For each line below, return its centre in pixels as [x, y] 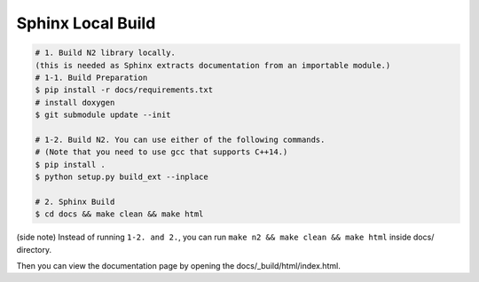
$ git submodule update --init [103, 115]
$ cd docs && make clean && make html [119, 214]
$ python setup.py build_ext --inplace [122, 177]
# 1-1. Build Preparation [91, 77]
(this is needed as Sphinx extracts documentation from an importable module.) [213, 65]
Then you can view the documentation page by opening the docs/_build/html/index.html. [178, 265]
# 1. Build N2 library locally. [106, 53]
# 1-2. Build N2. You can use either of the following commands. [180, 139]
